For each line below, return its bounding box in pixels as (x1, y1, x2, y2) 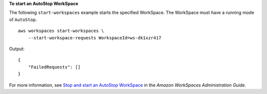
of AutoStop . (9, 16, 37, 22)
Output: (9, 46, 25, 52)
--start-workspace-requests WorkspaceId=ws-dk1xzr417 (28, 35, 162, 40)
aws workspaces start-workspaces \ (18, 28, 104, 34)
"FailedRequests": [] (28, 64, 81, 70)
